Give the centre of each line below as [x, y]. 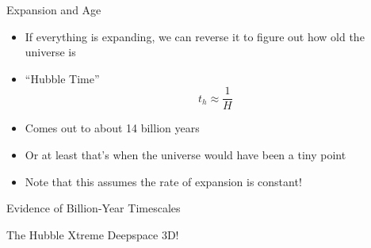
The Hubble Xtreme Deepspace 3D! [93, 234]
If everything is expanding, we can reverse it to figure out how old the [195, 36]
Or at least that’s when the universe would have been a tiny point [185, 155]
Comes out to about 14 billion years [112, 128]
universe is [50, 52]
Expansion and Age [54, 10]
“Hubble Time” [62, 78]
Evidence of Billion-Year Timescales [94, 208]
